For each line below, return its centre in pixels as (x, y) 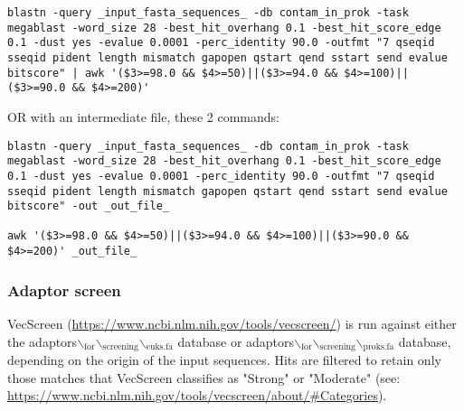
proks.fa (379, 347)
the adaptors (43, 341)
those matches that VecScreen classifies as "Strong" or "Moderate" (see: (204, 377)
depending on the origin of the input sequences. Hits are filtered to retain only (224, 360)
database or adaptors (236, 341)
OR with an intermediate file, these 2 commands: (143, 116)
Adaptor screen (64, 290)
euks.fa (160, 347)
